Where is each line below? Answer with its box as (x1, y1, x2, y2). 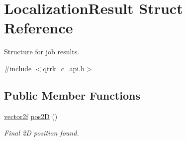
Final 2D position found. (4, 128, 79, 138)
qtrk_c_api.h (43, 63, 85, 73)
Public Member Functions (4, 87, 140, 103)
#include (4, 63, 32, 73)
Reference (4, 17, 73, 38)
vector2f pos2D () (4, 111, 58, 121)
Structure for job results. (4, 46, 80, 57)
